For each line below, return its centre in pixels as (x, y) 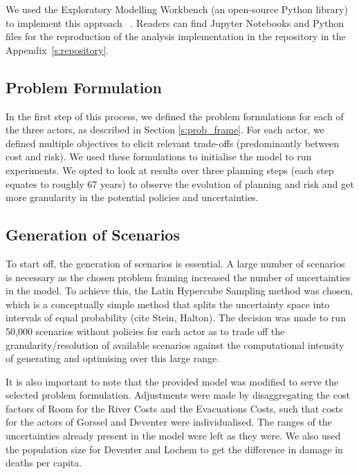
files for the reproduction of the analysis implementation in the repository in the (176, 36)
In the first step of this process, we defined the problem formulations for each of (175, 116)
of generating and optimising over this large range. (113, 358)
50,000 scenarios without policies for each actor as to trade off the (145, 331)
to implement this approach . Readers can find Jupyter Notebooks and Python (175, 22)
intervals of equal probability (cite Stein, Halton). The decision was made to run (176, 317)
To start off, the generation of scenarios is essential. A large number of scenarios (175, 263)
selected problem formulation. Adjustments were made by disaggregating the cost (178, 395)
